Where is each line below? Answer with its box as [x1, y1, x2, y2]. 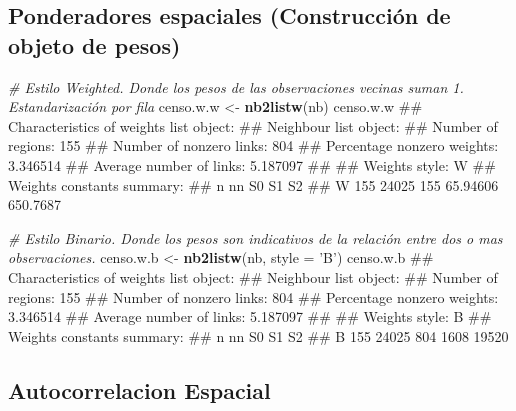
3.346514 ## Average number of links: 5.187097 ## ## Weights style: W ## [8, 154, 496, 175]
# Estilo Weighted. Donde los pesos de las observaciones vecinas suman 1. [8, 76, 464, 97]
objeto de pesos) [8, 29, 181, 60]
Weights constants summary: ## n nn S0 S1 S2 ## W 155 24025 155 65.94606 [8, 174, 499, 195]
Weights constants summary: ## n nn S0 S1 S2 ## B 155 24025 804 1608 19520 [8, 325, 509, 346]
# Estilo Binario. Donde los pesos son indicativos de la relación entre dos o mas [8, 227, 503, 248]
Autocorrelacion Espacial [8, 374, 271, 405]
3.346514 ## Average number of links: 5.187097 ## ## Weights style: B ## [8, 306, 492, 327]
